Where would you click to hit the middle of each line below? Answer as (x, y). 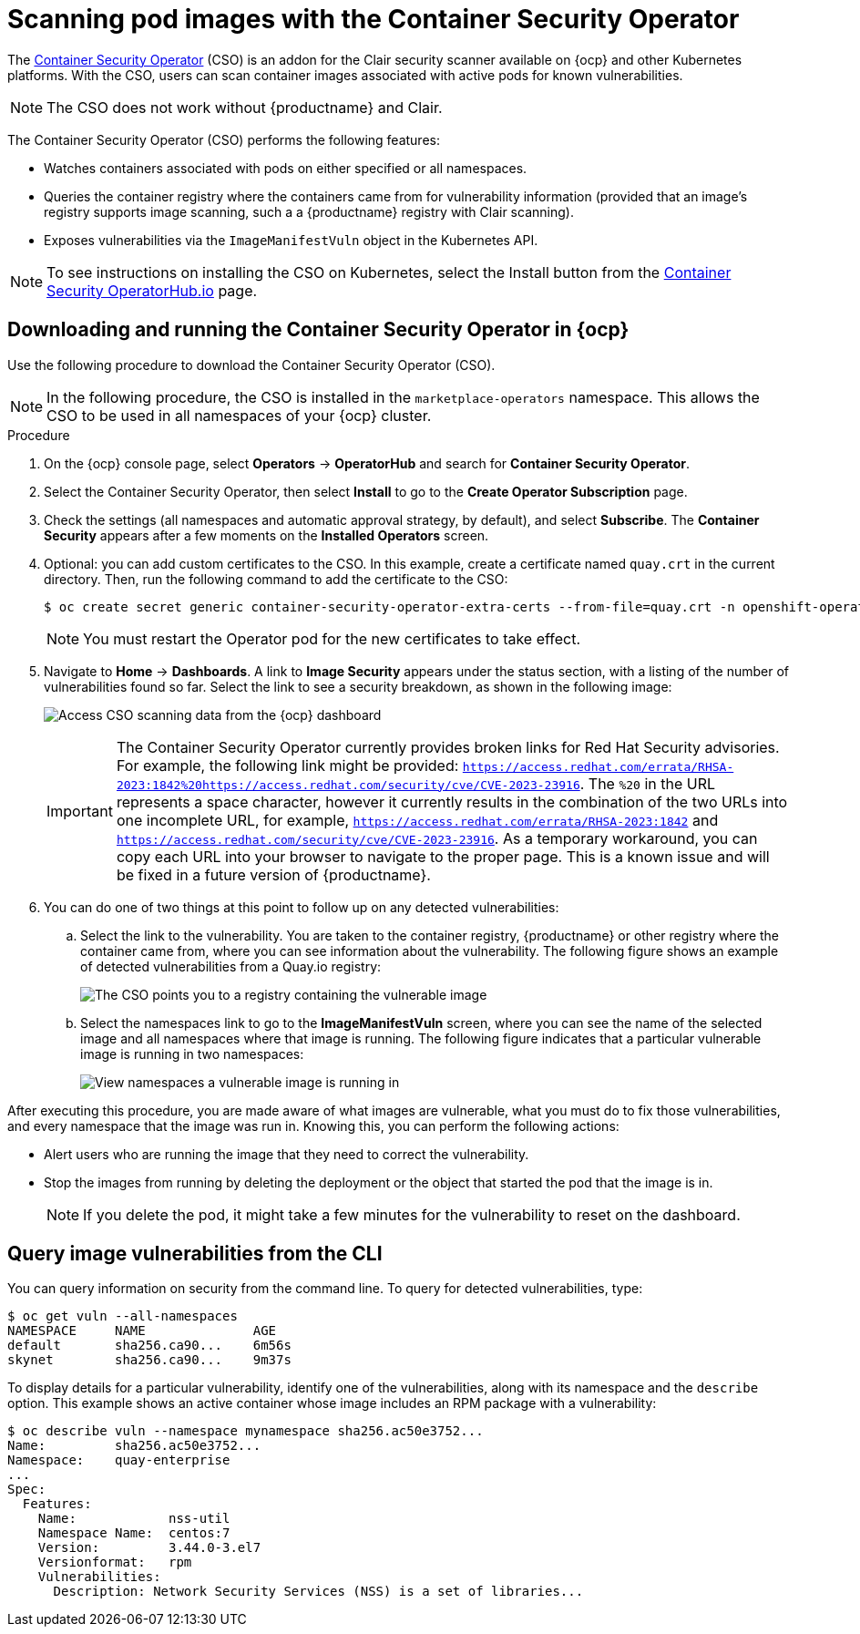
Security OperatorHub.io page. (152, 290)
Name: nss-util (134, 1519)
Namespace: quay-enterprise (119, 1460)
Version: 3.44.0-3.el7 (149, 1548)
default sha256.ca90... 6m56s (149, 1346)
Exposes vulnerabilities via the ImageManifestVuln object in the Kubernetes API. (291, 240)
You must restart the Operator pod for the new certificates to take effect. (332, 638)
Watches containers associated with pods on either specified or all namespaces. (286, 168)
